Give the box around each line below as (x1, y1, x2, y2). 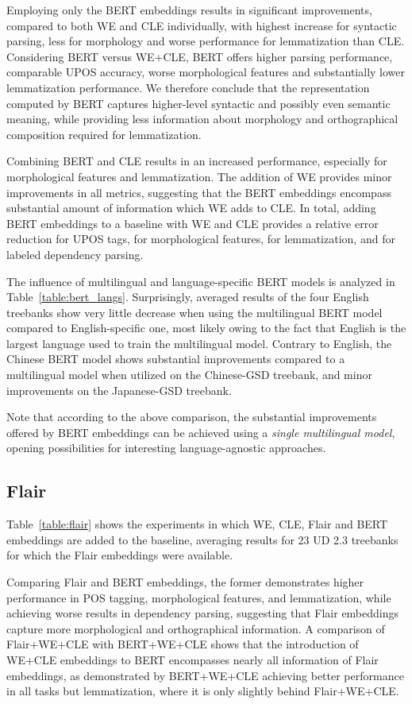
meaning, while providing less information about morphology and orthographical (6, 110, 399, 127)
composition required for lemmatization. (6, 126, 202, 142)
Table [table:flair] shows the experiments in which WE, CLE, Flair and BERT (6, 516, 388, 532)
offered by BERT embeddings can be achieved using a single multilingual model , (6, 424, 395, 440)
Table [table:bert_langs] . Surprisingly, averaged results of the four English (6, 288, 369, 305)
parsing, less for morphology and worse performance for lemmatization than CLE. (6, 33, 405, 49)
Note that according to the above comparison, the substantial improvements (6, 408, 377, 425)
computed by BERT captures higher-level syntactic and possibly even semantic (6, 95, 391, 111)
